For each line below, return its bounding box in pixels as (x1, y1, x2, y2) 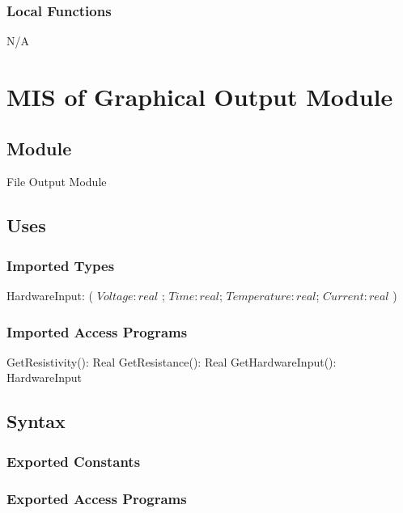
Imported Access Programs (6, 321, 188, 341)
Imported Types (6, 255, 115, 275)
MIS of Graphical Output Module (6, 80, 393, 112)
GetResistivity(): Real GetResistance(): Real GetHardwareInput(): (6, 353, 337, 370)
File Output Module (6, 173, 107, 190)
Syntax (6, 409, 66, 434)
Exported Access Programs (6, 488, 187, 508)
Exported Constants (6, 451, 141, 471)
